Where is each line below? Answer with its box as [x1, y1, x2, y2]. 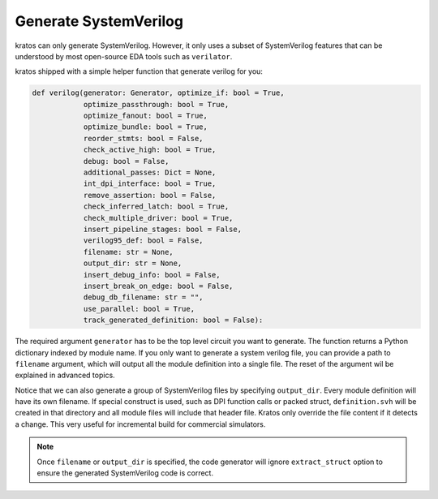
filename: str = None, [83, 247, 174, 256]
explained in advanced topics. [15, 370, 115, 381]
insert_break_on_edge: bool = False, [83, 281, 234, 290]
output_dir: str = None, [83, 259, 182, 268]
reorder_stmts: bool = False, [83, 134, 204, 143]
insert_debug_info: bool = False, [83, 270, 221, 279]
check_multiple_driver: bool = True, [83, 213, 234, 222]
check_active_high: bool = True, [83, 145, 217, 154]
